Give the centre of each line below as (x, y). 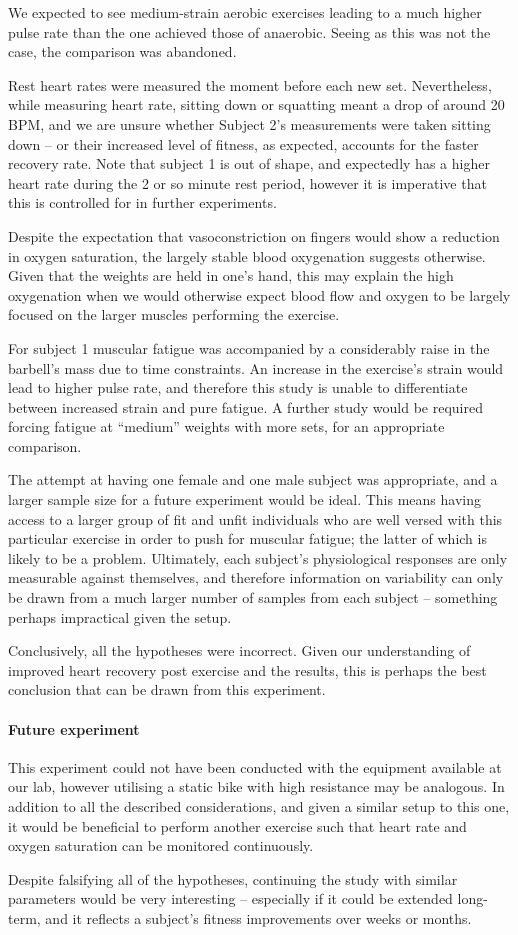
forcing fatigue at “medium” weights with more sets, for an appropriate (226, 426)
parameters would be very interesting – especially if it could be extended (230, 898)
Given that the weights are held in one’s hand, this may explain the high (231, 275)
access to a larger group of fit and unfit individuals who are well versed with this (255, 518)
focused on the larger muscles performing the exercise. (174, 314)
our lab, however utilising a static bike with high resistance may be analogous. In (256, 786)
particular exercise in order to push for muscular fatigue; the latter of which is (247, 538)
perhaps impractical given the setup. (120, 616)
